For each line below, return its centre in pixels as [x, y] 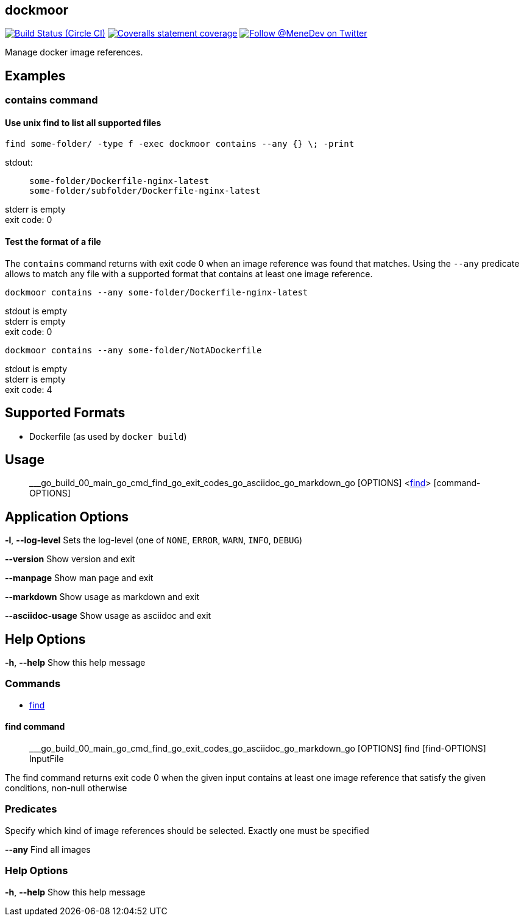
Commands [33, 684]
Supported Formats [65, 413]
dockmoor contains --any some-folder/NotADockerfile [133, 350]
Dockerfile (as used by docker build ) [108, 436]
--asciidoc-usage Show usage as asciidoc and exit [108, 616]
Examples [35, 76]
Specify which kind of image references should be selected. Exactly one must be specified [187, 830]
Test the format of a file [53, 242]
